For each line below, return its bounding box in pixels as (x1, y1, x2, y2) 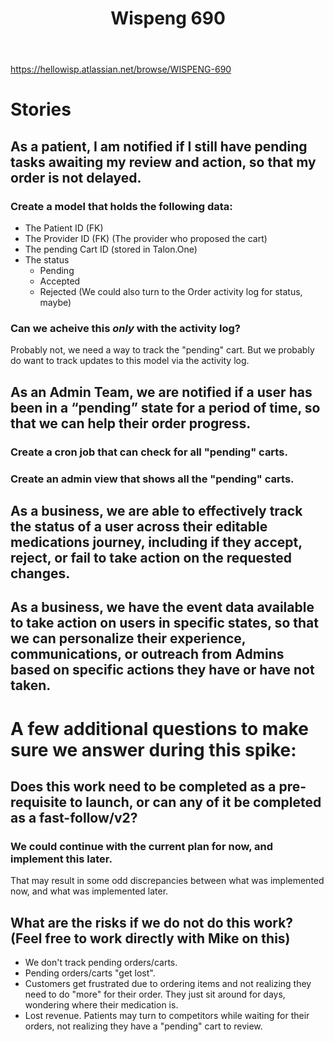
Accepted (39, 275, 81, 287)
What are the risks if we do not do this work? (10, 914, 294, 931)
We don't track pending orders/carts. (24, 957, 178, 969)
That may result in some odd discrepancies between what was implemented (10, 875, 325, 887)
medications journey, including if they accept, (10, 533, 303, 551)
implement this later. (10, 852, 113, 866)
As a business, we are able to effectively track (10, 502, 303, 519)
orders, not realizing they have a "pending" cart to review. (24, 1020, 263, 1032)
